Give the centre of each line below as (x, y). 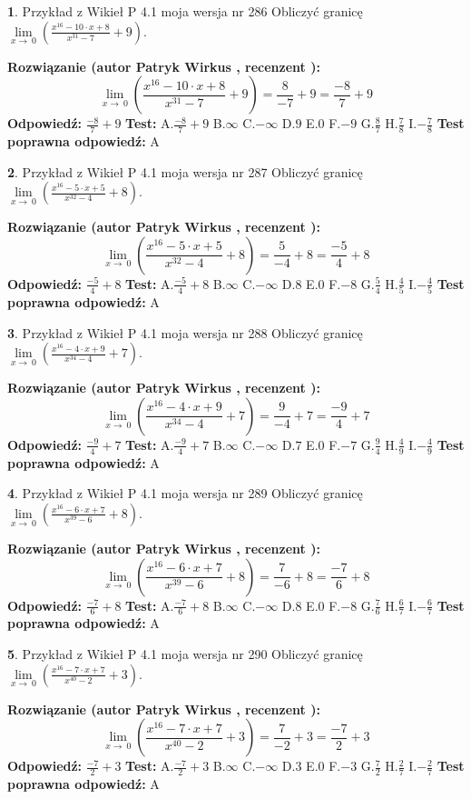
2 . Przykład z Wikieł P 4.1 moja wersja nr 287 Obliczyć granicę (185, 171)
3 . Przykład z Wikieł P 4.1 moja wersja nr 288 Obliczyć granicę (185, 332)
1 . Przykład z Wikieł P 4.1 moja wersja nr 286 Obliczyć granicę (185, 11)
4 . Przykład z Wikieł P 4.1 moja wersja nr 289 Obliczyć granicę (185, 493)
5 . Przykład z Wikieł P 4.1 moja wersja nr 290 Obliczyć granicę (185, 653)
